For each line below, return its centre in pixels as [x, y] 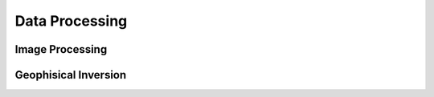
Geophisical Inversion [71, 75]
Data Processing [71, 21]
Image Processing [61, 49]
